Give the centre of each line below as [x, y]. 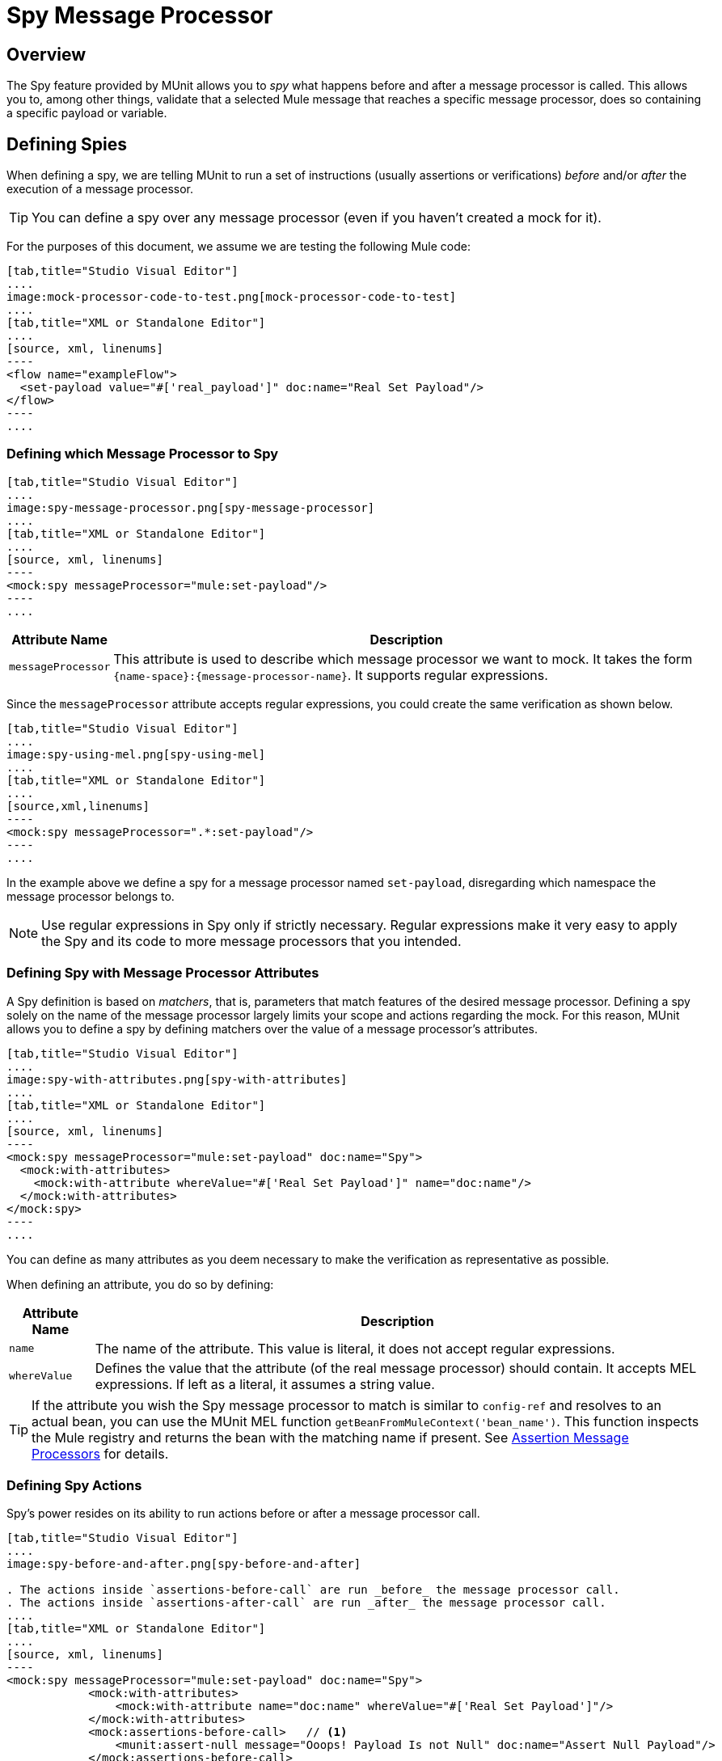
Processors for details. [100, 1453]
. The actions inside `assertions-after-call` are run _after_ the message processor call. [306, 1603]
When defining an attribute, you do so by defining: [140, 1284]
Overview [46, 54]
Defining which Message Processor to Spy [143, 454]
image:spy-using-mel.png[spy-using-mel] [136, 754]
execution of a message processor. [100, 189]
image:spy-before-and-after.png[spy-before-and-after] [184, 1564]
